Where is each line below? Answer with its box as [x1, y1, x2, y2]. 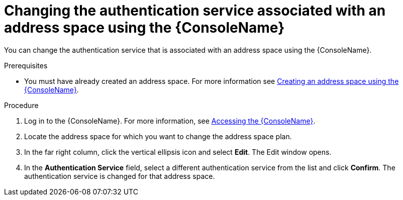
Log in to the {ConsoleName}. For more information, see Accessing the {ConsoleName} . [24, 116, 316, 125]
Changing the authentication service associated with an [4, 2, 386, 19]
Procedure [4, 101, 39, 110]
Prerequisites [4, 61, 48, 70]
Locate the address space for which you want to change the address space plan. [24, 132, 292, 141]
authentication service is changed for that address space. [24, 171, 215, 180]
